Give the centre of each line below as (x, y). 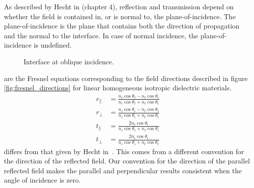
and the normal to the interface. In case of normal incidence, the (101, 35)
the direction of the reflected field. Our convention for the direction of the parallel (127, 161)
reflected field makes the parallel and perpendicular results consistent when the (123, 170)
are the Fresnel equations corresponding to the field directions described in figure (126, 78)
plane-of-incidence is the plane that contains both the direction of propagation (122, 26)
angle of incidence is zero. (42, 180)
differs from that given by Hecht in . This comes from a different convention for (124, 151)
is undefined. (53, 45)
